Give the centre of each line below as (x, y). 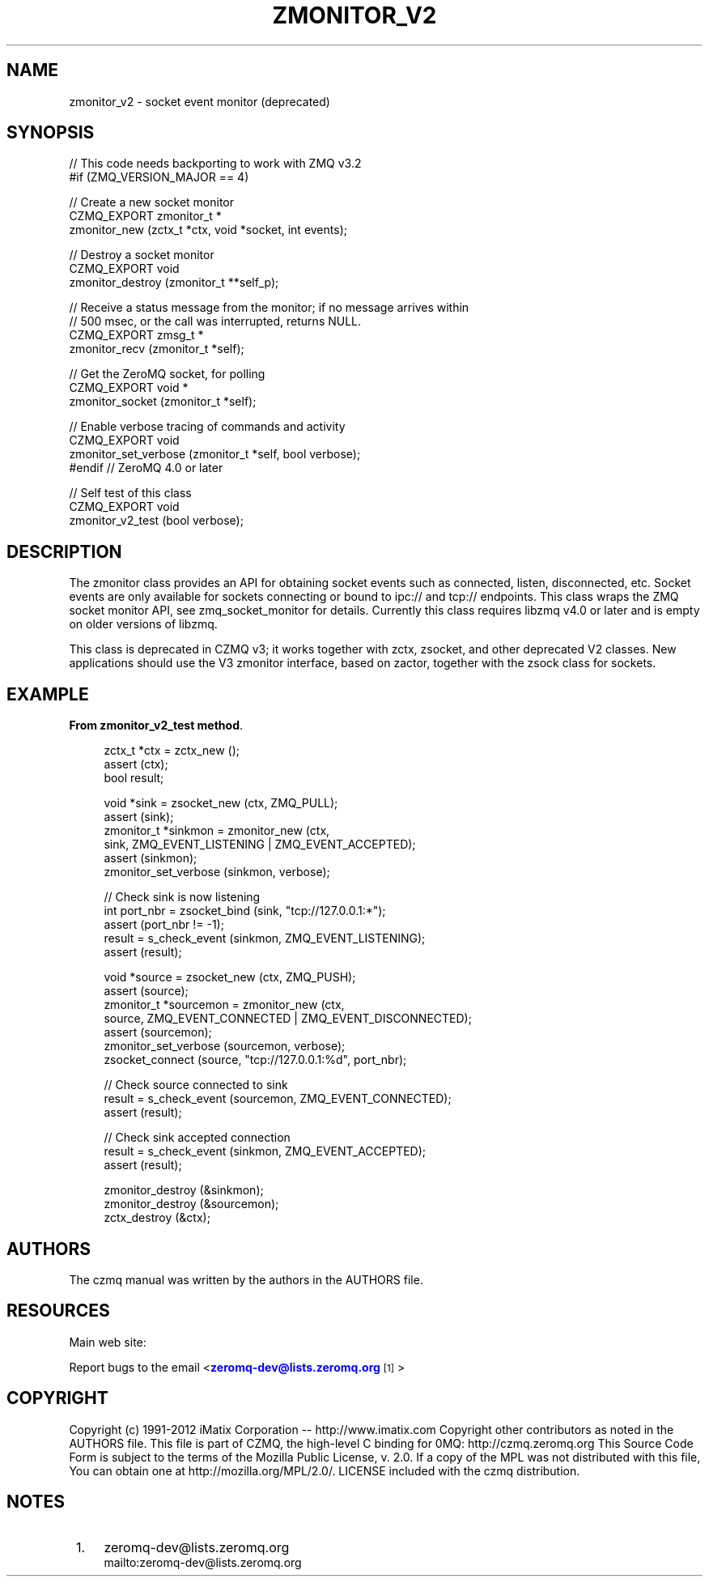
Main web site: (108, 1342)
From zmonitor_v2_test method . (156, 726)
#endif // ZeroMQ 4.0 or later (146, 468)
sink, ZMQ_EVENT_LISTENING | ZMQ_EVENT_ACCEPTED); (260, 845)
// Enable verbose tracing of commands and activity (207, 427)
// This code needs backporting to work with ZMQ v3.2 (215, 164)
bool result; (134, 778)
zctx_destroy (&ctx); (157, 1218)
